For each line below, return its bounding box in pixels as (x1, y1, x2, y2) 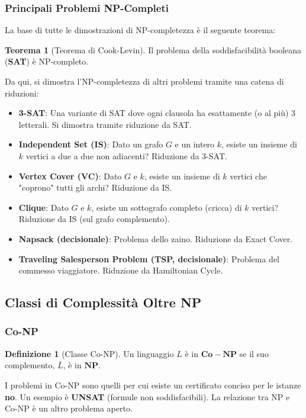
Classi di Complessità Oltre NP (5, 293, 202, 311)
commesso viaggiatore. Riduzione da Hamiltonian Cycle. (18, 264, 223, 276)
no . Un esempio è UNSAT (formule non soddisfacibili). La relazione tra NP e (5, 390, 290, 403)
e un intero (175, 138, 215, 150)
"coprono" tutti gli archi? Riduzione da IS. (18, 181, 172, 194)
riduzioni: (5, 86, 39, 99)
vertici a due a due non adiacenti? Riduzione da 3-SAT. (25, 149, 227, 162)
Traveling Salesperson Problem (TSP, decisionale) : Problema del (18, 252, 280, 265)
